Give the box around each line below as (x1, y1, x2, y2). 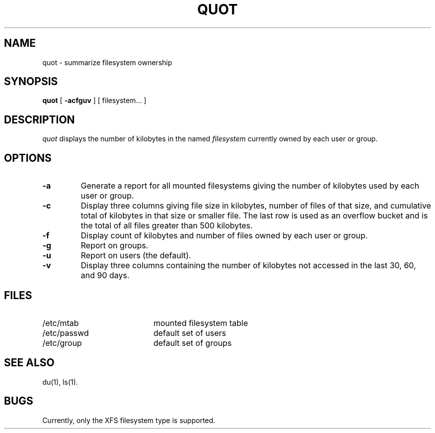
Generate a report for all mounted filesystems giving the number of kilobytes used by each (80, 181, 420, 191)
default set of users (153, 327, 226, 338)
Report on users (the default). (80, 250, 191, 261)
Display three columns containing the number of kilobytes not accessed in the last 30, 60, (80, 260, 416, 271)
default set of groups (153, 337, 232, 348)
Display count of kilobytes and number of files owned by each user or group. (80, 230, 368, 241)
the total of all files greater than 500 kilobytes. (80, 220, 253, 231)
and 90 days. (80, 270, 130, 281)
